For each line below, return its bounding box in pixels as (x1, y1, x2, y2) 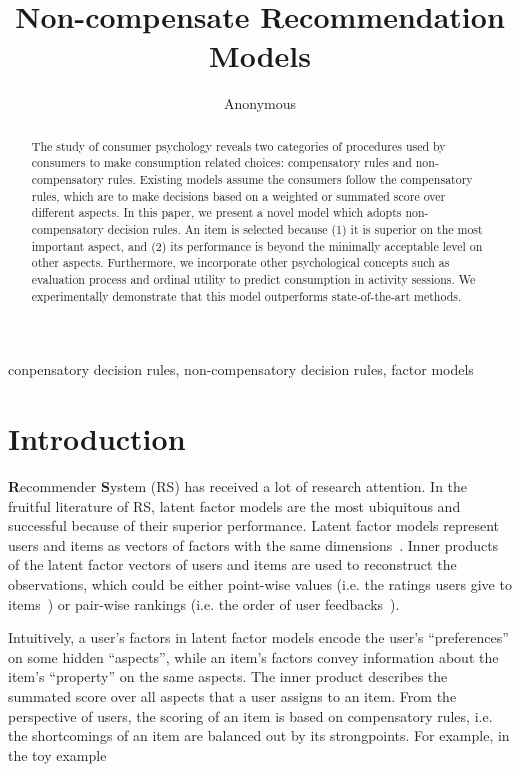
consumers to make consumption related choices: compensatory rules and (31, 154, 412, 171)
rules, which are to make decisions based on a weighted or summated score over (31, 187, 446, 204)
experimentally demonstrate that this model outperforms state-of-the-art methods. (31, 287, 462, 304)
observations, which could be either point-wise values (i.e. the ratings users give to (8, 573, 512, 594)
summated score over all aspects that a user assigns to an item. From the (8, 685, 457, 706)
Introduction (8, 418, 186, 459)
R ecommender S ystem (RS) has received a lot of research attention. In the (8, 475, 468, 496)
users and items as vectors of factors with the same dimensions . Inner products (8, 534, 499, 555)
